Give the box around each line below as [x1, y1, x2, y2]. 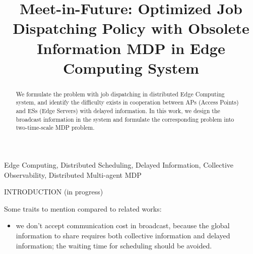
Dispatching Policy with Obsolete [13, 18, 249, 38]
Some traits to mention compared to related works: [4, 203, 162, 214]
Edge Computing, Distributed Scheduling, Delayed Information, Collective [4, 160, 234, 170]
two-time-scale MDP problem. [16, 123, 95, 132]
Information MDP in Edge [37, 37, 225, 58]
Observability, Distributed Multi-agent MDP [4, 169, 142, 180]
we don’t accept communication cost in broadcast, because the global [16, 220, 230, 231]
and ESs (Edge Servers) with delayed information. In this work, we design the [16, 107, 220, 115]
